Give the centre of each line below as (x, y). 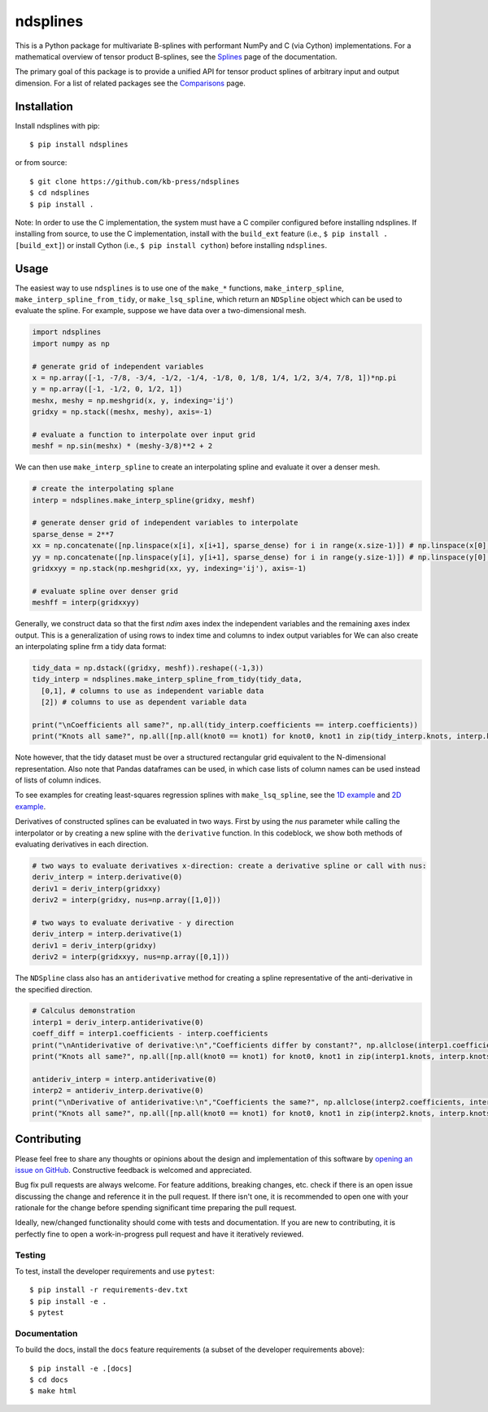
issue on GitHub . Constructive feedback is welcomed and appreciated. (133, 1170)
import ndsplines (67, 332)
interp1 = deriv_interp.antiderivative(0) (118, 1022)
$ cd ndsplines (60, 193)
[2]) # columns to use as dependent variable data (144, 702)
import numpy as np (71, 343)
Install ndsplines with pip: (58, 125)
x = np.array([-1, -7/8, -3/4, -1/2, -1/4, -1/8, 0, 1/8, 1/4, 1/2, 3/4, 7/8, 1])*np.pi (215, 377)
